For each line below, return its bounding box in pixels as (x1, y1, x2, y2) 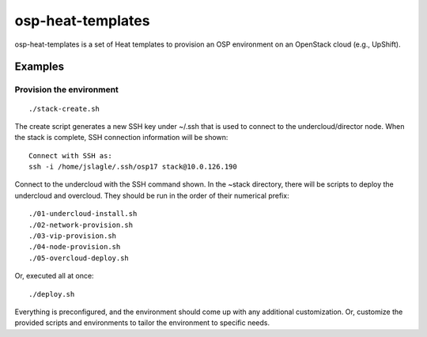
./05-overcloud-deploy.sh (28, 253, 130, 263)
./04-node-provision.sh (28, 242, 121, 252)
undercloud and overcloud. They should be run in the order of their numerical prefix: (14, 191, 289, 200)
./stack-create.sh (28, 104, 100, 113)
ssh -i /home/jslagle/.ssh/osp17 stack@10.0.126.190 (28, 162, 237, 172)
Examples (14, 60, 65, 74)
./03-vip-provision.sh (28, 232, 117, 240)
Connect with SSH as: (28, 151, 112, 160)
